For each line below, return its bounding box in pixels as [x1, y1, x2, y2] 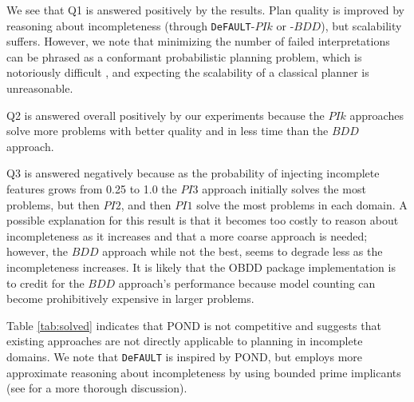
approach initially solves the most [202, 181, 366, 197]
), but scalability [321, 17, 402, 34]
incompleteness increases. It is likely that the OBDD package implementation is [6, 258, 396, 275]
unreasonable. [6, 80, 73, 97]
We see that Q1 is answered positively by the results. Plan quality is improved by [6, 2, 404, 18]
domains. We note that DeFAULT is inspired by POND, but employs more [6, 348, 363, 364]
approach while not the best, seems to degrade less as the [102, 243, 383, 260]
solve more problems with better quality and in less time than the [6, 122, 329, 139]
